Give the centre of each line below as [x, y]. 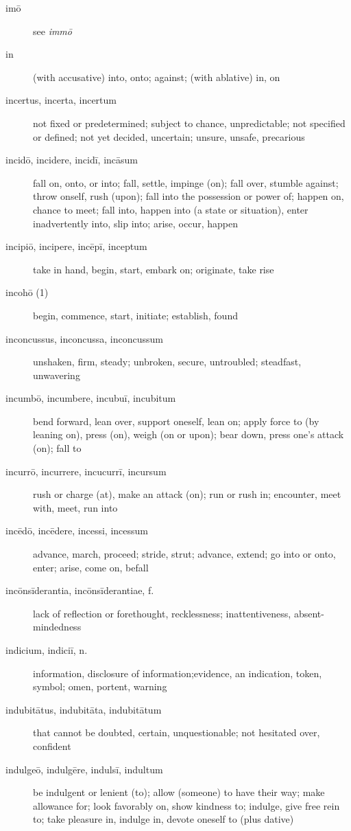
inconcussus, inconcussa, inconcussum [84, 338]
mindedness [57, 627]
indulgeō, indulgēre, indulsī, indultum [84, 769]
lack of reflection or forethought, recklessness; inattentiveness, [162, 613]
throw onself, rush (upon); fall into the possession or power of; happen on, [189, 196]
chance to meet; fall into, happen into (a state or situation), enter [171, 209]
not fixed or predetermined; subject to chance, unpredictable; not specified [189, 123]
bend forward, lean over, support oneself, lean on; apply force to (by [176, 421]
